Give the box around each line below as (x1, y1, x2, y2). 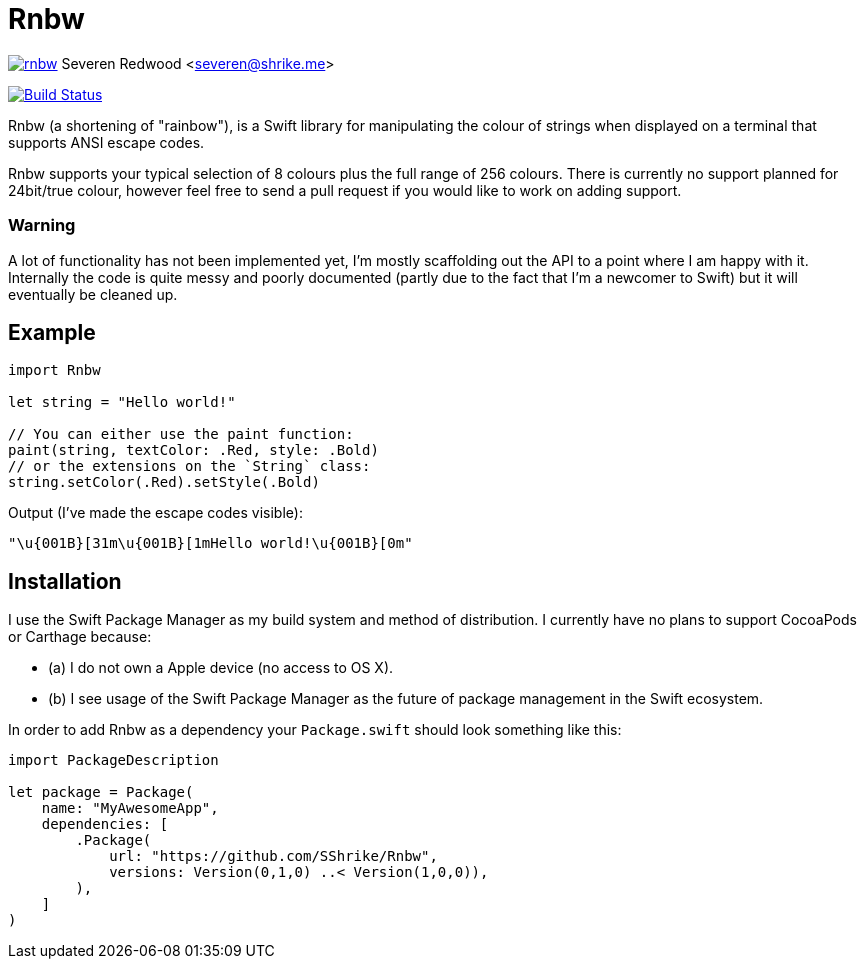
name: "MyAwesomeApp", (41, 800, 219, 817)
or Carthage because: (8, 628, 152, 646)
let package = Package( (8, 784, 194, 801)
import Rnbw (8, 362, 101, 379)
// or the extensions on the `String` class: (8, 458, 371, 475)
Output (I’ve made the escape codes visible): (8, 504, 303, 522)
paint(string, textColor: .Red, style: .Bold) (8, 442, 379, 459)
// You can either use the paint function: (8, 426, 354, 443)
